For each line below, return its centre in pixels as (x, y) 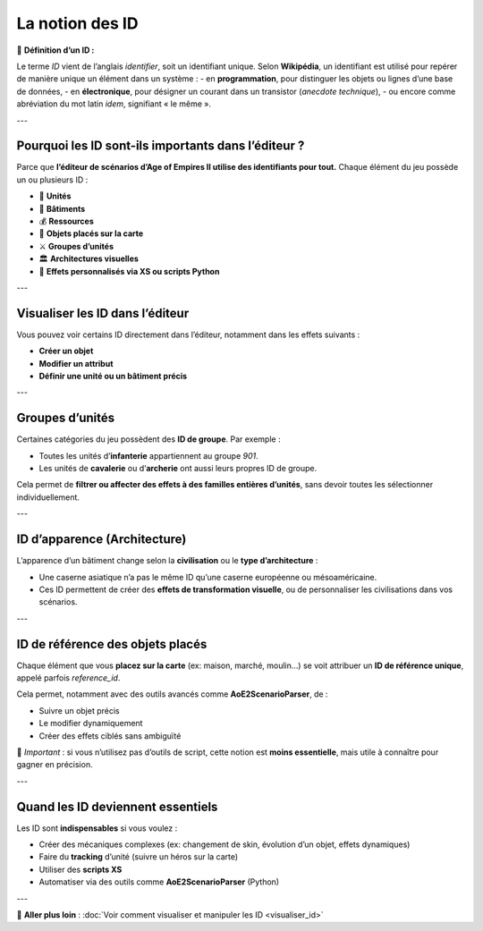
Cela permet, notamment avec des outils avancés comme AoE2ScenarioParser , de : (172, 694)
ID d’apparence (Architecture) (102, 540)
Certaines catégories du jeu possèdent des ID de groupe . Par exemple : (148, 439)
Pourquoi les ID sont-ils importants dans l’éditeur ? (161, 146)
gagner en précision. (55, 765)
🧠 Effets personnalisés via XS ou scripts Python (129, 271)
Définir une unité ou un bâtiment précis (113, 376)
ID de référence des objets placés (112, 644)
